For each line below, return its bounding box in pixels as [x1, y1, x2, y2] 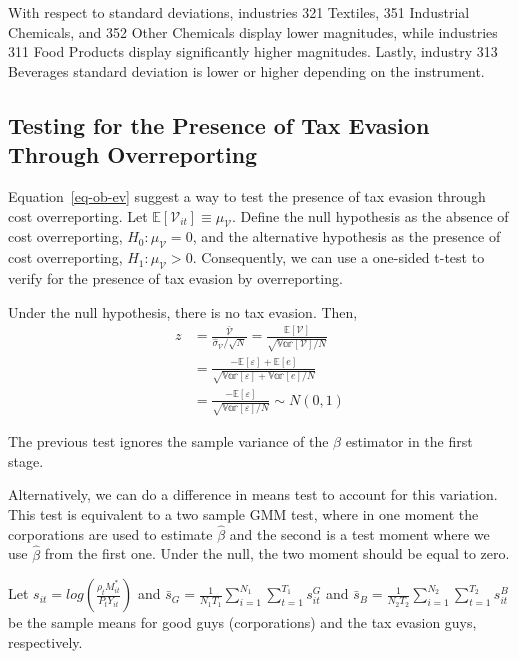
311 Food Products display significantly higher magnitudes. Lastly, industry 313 [8, 41, 498, 62]
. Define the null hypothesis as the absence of [232, 205, 509, 226]
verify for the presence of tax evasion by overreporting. [8, 267, 343, 288]
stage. [8, 450, 44, 471]
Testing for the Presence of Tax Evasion [8, 109, 430, 140]
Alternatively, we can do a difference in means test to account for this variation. [8, 484, 498, 505]
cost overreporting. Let [8, 205, 148, 226]
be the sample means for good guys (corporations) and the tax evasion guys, [8, 612, 477, 633]
